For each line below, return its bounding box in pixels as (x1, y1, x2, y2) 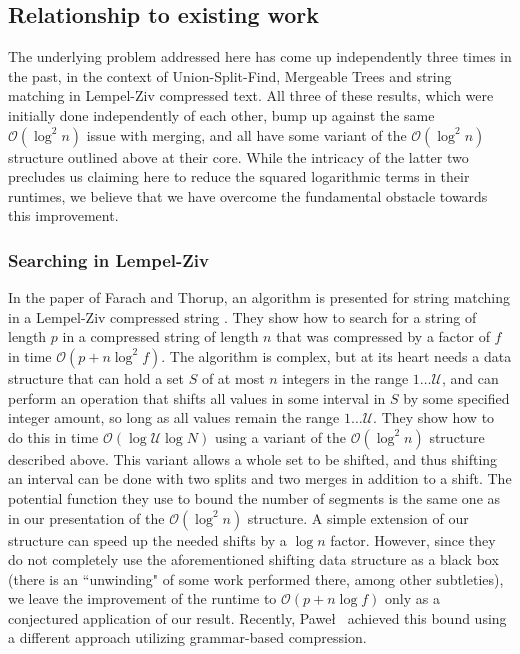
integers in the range (282, 367, 409, 388)
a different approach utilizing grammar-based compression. (8, 627, 367, 648)
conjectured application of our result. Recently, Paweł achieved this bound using (8, 607, 507, 628)
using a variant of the (214, 426, 347, 447)
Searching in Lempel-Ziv (8, 247, 209, 272)
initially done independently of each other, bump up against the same (8, 104, 435, 125)
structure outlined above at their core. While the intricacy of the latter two (8, 146, 469, 167)
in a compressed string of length (62, 326, 259, 347)
